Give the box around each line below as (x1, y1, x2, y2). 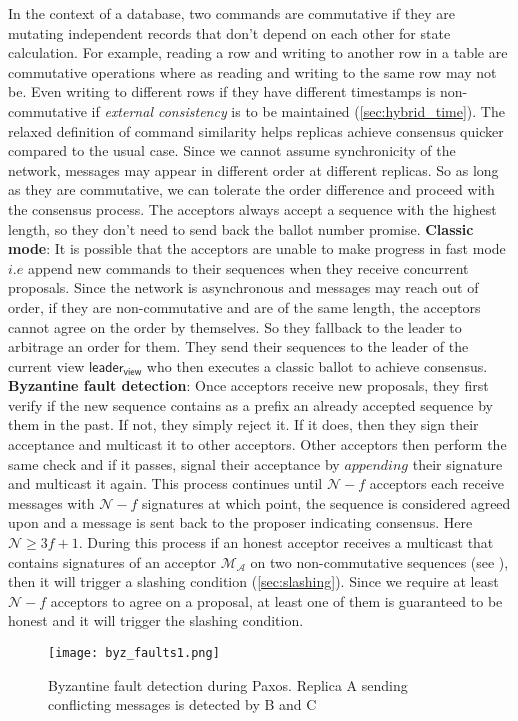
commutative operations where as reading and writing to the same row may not (8, 61, 497, 82)
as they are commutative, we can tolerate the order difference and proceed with (8, 179, 495, 200)
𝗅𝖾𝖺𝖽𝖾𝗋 (88, 360, 124, 375)
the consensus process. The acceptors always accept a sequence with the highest (8, 198, 497, 219)
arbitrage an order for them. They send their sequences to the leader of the (8, 336, 469, 357)
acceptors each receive (369, 473, 504, 494)
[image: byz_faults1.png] (48, 646, 220, 660)
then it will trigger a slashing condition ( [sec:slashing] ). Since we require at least (8, 571, 499, 592)
